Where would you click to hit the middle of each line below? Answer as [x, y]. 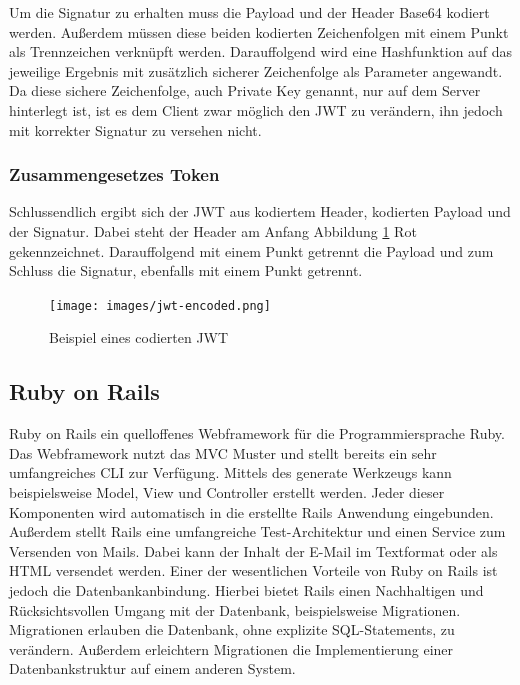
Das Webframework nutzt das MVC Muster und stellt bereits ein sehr [223, 452]
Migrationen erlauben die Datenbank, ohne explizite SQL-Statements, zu [232, 629]
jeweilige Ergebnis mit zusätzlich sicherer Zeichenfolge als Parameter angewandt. [256, 70]
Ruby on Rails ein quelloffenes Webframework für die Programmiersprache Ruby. [257, 433]
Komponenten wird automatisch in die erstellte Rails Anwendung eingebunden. [251, 511]
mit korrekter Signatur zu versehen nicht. [135, 129]
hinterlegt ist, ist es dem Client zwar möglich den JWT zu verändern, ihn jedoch [256, 109]
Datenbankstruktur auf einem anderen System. [152, 668]
